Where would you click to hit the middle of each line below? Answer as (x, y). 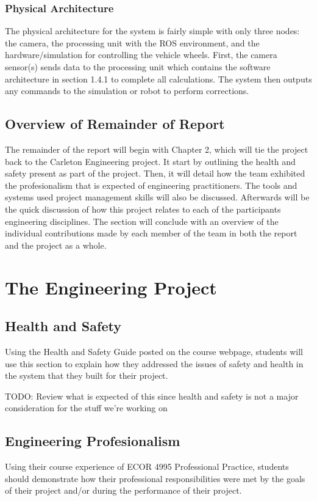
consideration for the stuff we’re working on (86, 408)
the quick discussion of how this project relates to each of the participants (143, 209)
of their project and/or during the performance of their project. (123, 490)
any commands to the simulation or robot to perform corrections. (127, 91)
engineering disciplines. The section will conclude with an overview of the (142, 221)
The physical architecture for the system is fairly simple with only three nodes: (152, 31)
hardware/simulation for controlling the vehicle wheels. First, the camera (141, 55)
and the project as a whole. (56, 245)
